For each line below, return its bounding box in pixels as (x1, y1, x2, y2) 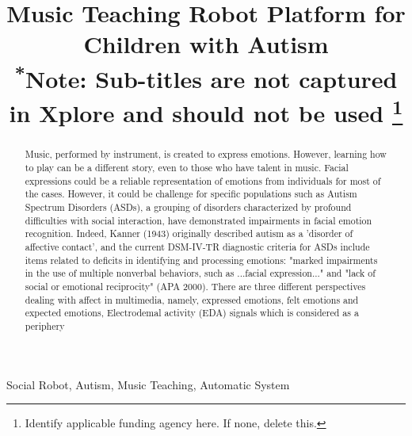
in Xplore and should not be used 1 (9, 94, 403, 129)
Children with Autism (83, 28, 329, 60)
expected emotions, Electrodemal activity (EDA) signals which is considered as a (25, 306, 359, 319)
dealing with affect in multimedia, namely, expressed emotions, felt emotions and (25, 293, 359, 306)
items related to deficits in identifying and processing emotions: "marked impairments (25, 253, 378, 266)
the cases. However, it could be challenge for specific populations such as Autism (25, 187, 357, 201)
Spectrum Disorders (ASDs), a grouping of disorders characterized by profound (25, 201, 352, 214)
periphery (25, 319, 65, 332)
